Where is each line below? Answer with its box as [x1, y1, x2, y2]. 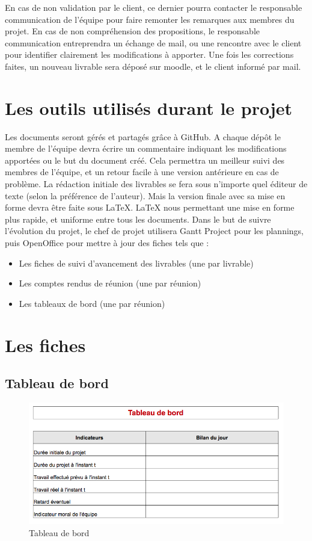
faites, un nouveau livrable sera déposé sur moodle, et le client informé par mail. [5, 60, 301, 72]
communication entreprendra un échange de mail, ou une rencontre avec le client [5, 36, 302, 49]
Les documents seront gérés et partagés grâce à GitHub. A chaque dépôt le [5, 130, 281, 143]
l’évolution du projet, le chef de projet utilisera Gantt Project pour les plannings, [5, 224, 304, 237]
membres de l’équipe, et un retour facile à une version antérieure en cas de [5, 165, 279, 178]
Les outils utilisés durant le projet [5, 95, 293, 120]
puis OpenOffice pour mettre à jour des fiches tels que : [5, 236, 209, 249]
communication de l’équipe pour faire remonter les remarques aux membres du [5, 13, 295, 25]
